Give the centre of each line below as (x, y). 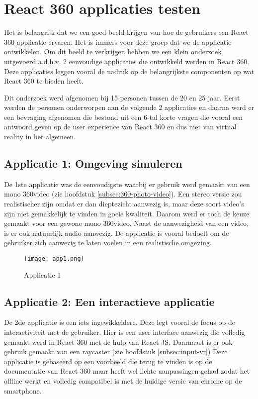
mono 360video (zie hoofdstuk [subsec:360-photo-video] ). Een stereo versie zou (123, 194)
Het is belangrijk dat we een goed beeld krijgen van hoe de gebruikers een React (126, 32)
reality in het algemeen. (40, 137)
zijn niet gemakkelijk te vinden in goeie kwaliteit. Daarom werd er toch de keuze (127, 213)
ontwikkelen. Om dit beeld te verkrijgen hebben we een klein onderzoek (113, 51)
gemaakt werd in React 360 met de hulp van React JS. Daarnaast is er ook (118, 342)
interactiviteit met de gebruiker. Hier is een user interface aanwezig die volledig (125, 332)
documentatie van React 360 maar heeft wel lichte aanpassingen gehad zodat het (127, 371)
